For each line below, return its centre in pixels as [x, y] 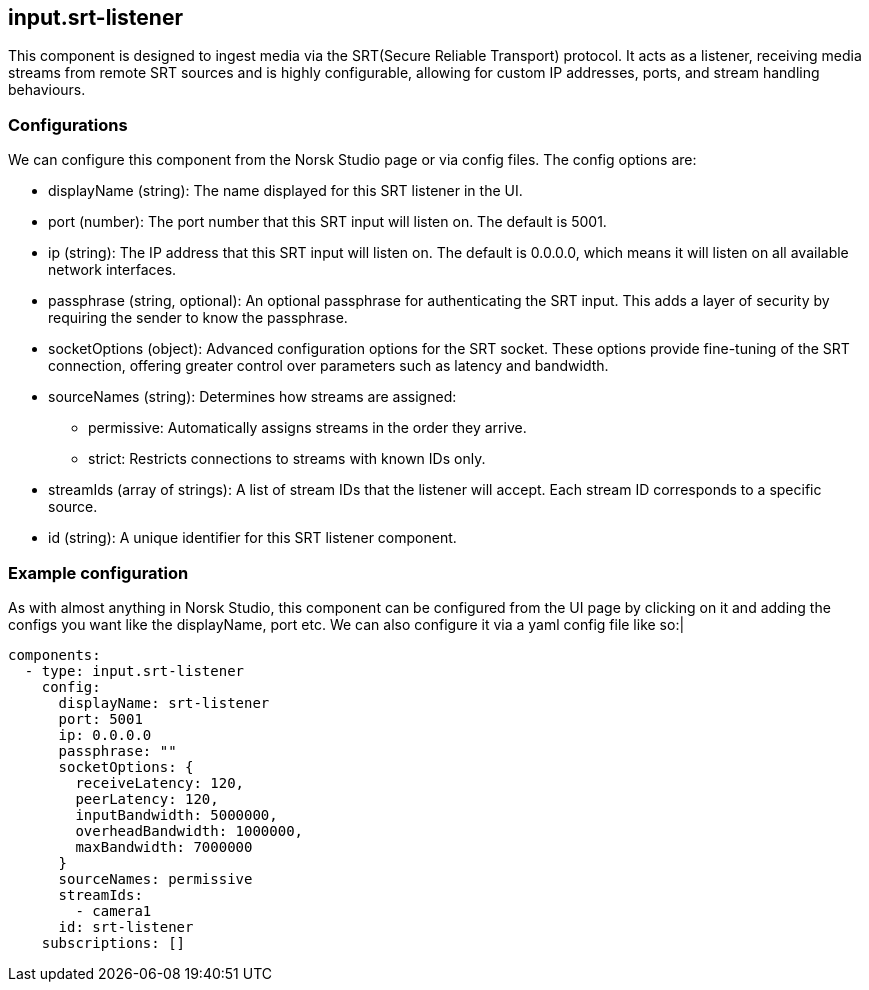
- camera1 [113, 910]
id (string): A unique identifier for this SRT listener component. [252, 538]
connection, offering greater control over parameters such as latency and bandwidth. [328, 366]
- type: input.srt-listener [134, 670]
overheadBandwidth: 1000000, [189, 830]
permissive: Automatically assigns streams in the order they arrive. [307, 428]
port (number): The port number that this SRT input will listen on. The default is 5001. [327, 222]
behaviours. [47, 90]
